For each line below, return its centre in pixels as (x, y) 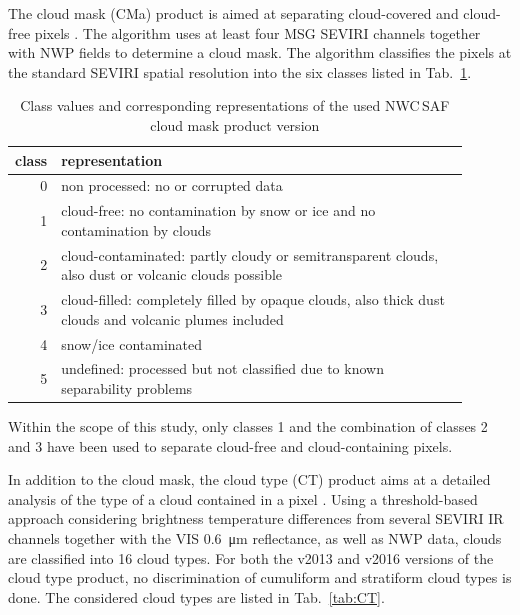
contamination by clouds (136, 229)
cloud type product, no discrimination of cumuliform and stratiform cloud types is (260, 577)
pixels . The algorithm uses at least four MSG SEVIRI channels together (257, 32)
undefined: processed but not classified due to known (222, 368)
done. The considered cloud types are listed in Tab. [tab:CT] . (196, 596)
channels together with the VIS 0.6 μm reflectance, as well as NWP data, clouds (255, 538)
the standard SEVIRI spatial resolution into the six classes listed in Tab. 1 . (240, 71)
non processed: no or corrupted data (172, 185)
